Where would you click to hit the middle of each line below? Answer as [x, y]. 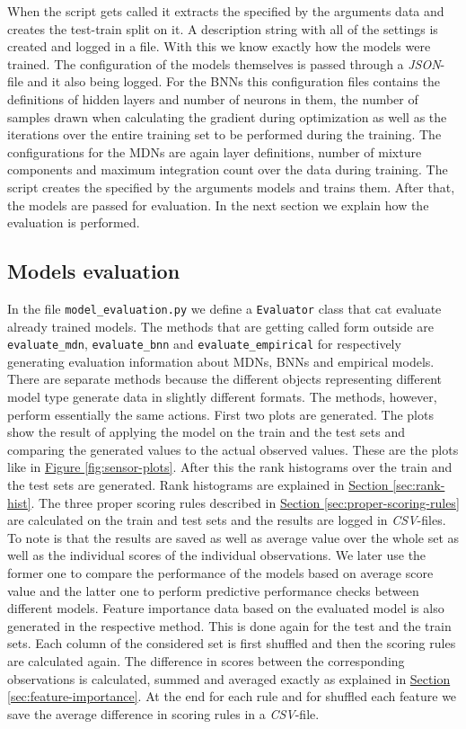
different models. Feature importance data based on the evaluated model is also [226, 608]
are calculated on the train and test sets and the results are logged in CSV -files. [227, 520]
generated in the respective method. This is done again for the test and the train [229, 625]
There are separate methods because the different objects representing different [224, 379]
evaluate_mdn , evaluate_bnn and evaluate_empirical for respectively [204, 344]
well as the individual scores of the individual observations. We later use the [217, 555]
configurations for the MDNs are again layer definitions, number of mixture [215, 151]
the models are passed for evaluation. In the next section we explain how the [218, 204]
